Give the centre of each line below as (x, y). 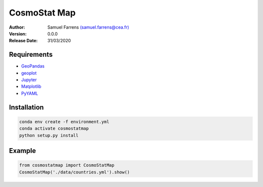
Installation (26, 107)
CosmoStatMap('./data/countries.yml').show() (75, 172)
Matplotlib (31, 86)
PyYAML (30, 93)
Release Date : (23, 41)
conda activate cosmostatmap (54, 128)
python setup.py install (49, 135)
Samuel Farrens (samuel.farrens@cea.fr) (88, 27)
